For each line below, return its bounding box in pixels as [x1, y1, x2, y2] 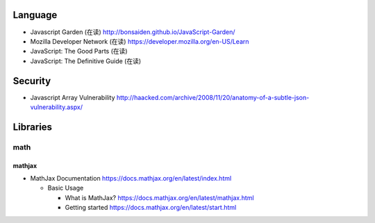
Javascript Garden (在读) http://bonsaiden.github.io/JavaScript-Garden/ [30, 28, 235, 36]
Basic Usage [47, 184, 84, 192]
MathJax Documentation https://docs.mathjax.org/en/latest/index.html [30, 174, 232, 182]
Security [12, 75, 51, 87]
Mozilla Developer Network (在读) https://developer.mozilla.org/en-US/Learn [30, 37, 249, 45]
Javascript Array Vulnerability [30, 93, 115, 101]
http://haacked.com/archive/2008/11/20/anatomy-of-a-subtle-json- [116, 93, 310, 101]
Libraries [12, 121, 52, 133]
